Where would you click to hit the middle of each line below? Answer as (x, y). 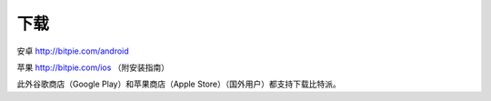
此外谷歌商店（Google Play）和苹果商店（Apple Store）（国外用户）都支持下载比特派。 (179, 84)
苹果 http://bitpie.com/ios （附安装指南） (93, 67)
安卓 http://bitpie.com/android (73, 51)
